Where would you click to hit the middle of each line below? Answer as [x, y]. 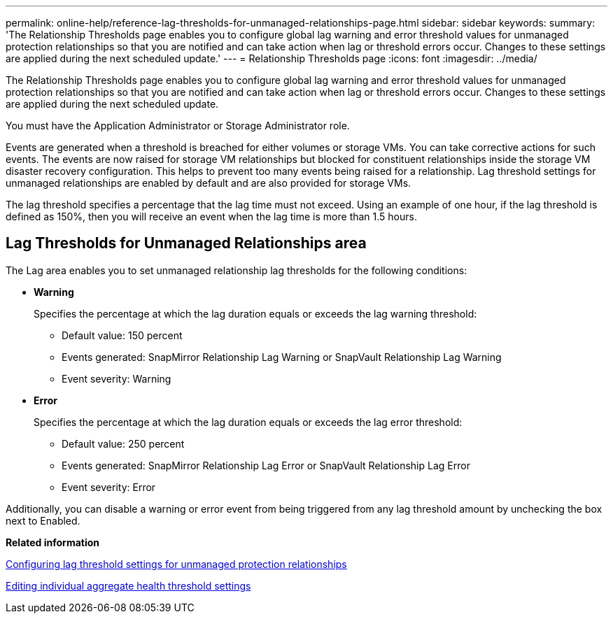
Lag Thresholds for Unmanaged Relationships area [186, 243]
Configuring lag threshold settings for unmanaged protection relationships [176, 564]
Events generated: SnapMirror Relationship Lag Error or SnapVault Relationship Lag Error [266, 465]
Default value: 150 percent [122, 335]
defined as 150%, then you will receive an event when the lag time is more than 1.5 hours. [211, 216]
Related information [53, 542]
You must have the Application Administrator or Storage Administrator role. [178, 126]
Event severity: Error [109, 487]
